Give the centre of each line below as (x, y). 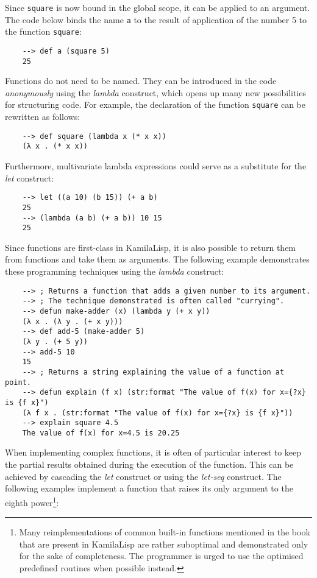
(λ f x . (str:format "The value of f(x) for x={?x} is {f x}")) (158, 413)
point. (18, 382)
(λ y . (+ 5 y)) (55, 341)
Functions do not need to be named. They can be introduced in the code (141, 81)
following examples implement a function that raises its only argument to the (149, 488)
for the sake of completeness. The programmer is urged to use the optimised (161, 556)
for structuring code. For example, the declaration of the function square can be (155, 104)
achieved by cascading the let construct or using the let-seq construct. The (143, 476)
